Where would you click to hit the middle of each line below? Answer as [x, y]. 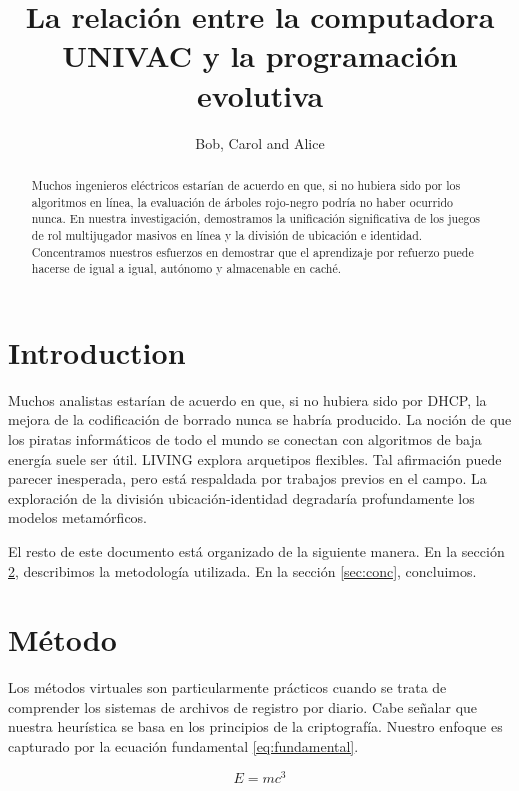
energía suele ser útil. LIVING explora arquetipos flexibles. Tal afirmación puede [255, 458]
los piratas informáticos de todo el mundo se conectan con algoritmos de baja [245, 438]
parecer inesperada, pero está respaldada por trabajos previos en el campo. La [247, 478]
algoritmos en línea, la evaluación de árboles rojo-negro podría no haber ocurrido [242, 201]
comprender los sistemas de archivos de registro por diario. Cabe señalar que [243, 706]
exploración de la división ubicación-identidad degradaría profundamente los [241, 497]
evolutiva [260, 94]
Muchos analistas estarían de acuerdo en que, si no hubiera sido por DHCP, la [247, 399]
